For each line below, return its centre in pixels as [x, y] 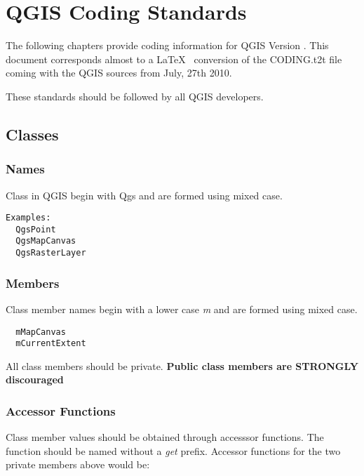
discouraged [35, 379]
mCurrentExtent [51, 344]
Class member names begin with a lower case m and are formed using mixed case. [182, 309]
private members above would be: [78, 464]
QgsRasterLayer [51, 253]
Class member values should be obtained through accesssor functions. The [165, 437]
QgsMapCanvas [46, 241]
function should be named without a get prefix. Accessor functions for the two [173, 450]
